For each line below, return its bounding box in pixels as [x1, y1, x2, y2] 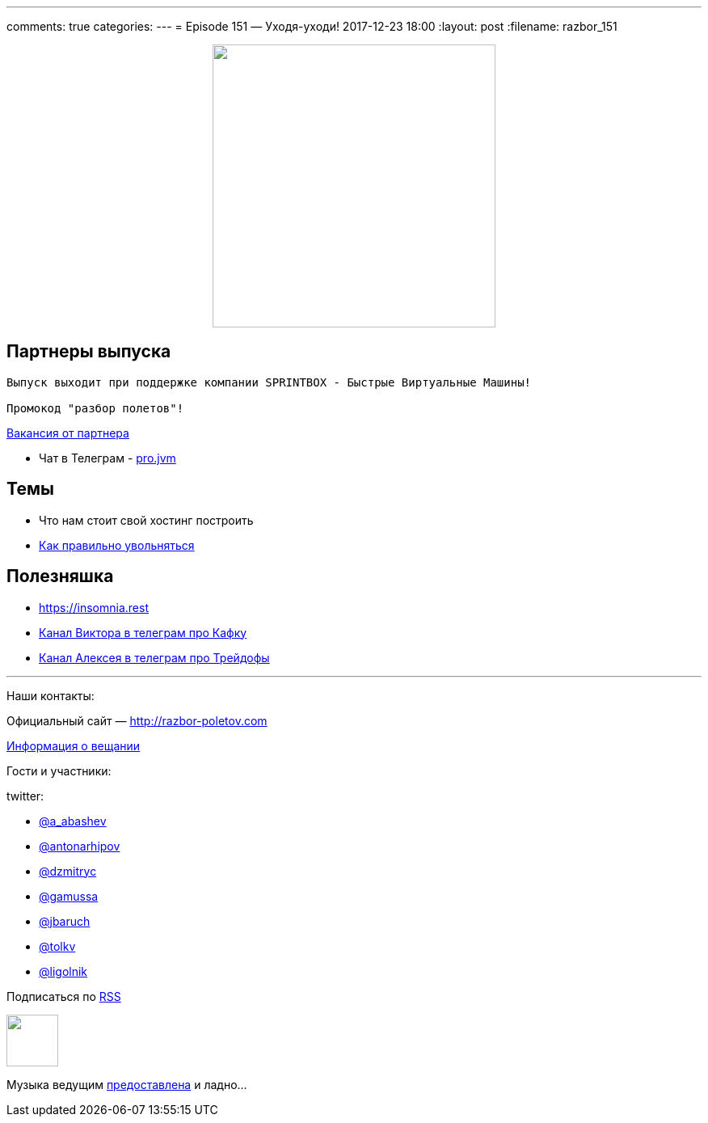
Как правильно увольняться [39, 538, 195, 552]
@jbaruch [39, 914, 91, 928]
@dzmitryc [39, 863, 97, 878]
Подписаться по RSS [6, 989, 121, 1003]
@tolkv [39, 939, 76, 953]
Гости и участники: [6, 763, 112, 778]
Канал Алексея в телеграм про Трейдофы [39, 650, 270, 665]
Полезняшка [6, 566, 114, 587]
